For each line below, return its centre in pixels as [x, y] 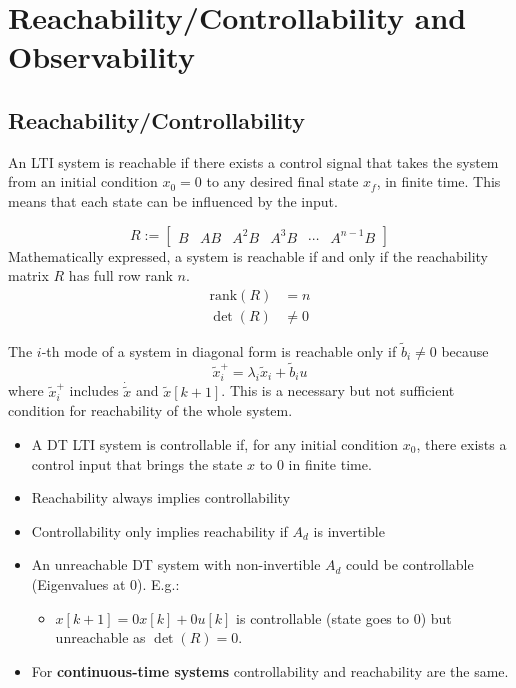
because [465, 351]
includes [94, 390]
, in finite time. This [438, 181]
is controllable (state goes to [322, 617]
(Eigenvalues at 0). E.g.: [105, 583]
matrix [28, 275]
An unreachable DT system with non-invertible [176, 564]
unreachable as [100, 637]
